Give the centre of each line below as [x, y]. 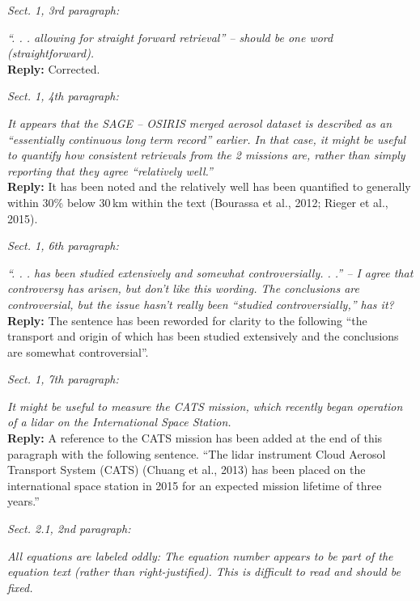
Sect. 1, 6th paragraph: [63, 245]
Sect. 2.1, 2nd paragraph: [69, 529]
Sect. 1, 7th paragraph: [63, 379]
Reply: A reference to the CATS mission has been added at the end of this [195, 438]
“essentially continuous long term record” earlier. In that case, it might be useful [207, 139]
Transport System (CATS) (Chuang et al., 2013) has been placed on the [187, 470]
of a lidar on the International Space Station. [119, 422]
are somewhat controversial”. [78, 351]
